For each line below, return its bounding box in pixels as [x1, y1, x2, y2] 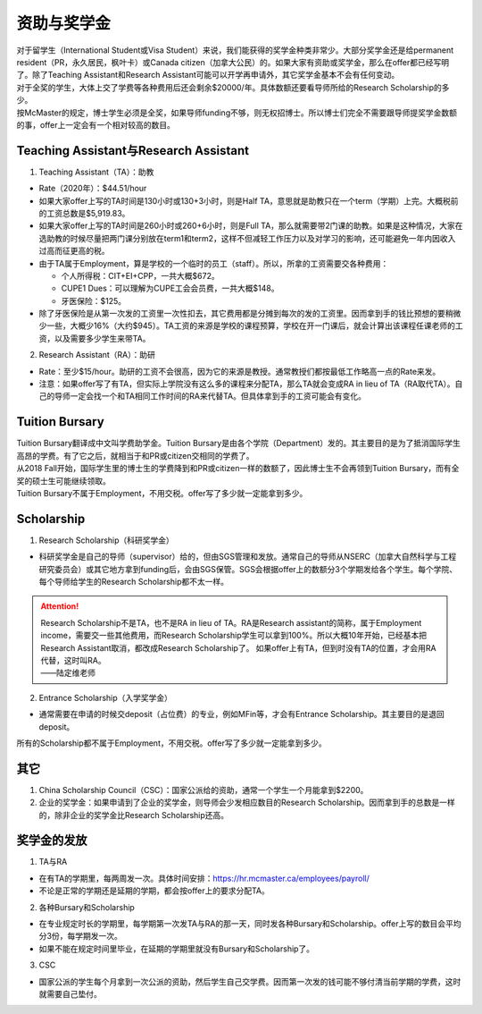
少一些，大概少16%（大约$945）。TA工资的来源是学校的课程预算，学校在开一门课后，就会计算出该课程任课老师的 [38, 320, 455, 331]
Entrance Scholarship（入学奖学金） [38, 692, 173, 703]
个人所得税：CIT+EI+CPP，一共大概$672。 [61, 270, 220, 281]
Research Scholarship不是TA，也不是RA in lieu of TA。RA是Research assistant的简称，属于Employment [40, 617, 422, 628]
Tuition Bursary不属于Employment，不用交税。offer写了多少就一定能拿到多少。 [16, 487, 308, 498]
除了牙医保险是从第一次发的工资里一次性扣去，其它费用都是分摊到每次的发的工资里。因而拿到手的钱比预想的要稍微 [38, 308, 461, 319]
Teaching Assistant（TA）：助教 [38, 166, 154, 177]
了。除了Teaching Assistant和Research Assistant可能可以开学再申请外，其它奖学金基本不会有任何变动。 [16, 70, 400, 80]
